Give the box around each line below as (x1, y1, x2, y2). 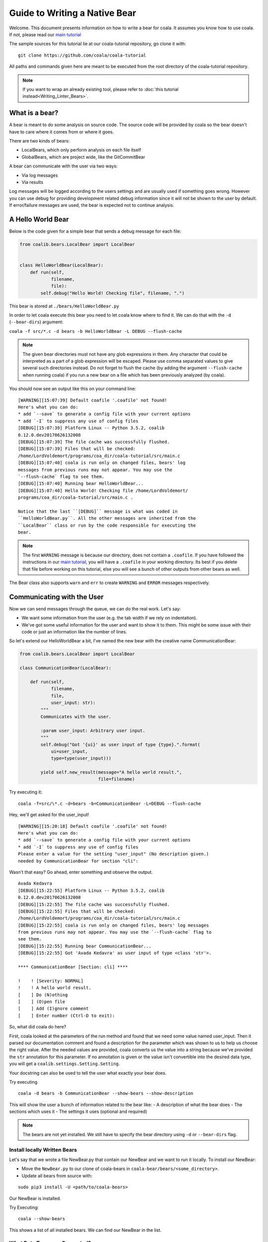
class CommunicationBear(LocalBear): (19, 665, 112, 671)
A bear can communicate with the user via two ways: (9, 163, 118, 169)
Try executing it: (9, 789, 42, 795)
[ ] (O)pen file (18, 999, 66, 1005)
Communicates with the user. (40, 713, 112, 719)
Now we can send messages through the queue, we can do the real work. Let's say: (9, 606, 181, 612)
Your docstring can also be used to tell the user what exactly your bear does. (9, 1070, 167, 1076)
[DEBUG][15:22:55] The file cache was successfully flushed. (18, 902, 170, 907)
